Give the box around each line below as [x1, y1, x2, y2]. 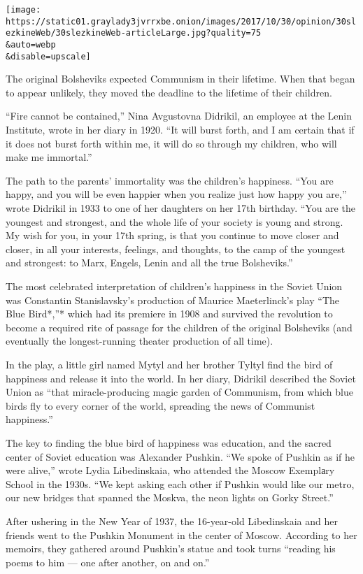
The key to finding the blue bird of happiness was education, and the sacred [6, 435, 332, 450]
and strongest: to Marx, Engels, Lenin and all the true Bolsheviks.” [6, 255, 293, 270]
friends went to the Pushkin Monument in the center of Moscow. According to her [6, 527, 357, 542]
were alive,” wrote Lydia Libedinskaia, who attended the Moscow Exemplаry [6, 463, 335, 478]
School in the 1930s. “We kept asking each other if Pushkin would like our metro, [6, 476, 355, 491]
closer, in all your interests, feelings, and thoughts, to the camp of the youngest [6, 241, 346, 256]
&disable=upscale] [6, 51, 91, 62]
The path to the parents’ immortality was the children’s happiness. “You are [6, 173, 334, 187]
